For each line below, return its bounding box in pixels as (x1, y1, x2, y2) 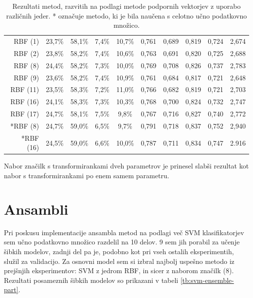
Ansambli (4, 199, 69, 219)
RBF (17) (10, 109, 39, 119)
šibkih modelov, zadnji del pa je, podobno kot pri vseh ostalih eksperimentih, (4, 246, 234, 256)
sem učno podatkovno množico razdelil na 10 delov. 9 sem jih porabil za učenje (4, 237, 240, 247)
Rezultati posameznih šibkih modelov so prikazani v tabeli (4, 275, 179, 285)
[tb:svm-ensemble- (180, 275, 234, 285)
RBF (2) (14, 48, 39, 58)
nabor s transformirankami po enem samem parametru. (4, 170, 169, 181)
